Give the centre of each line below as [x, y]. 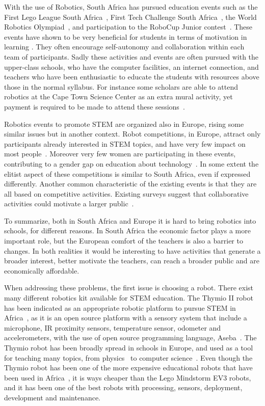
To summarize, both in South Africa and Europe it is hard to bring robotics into [130, 220]
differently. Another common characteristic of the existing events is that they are [130, 184]
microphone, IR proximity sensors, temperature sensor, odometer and [113, 327]
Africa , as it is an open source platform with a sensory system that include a [126, 318]
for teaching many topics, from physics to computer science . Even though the [128, 357]
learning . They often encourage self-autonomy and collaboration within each [124, 47]
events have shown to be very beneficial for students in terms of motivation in [126, 36]
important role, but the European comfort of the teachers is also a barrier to [124, 241]
